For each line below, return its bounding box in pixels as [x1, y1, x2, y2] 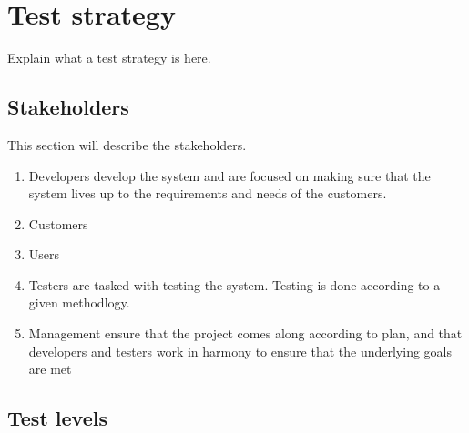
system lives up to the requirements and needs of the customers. [28, 184, 387, 203]
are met [28, 359, 72, 378]
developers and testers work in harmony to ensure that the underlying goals [28, 341, 452, 360]
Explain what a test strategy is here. [7, 48, 211, 67]
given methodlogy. [28, 293, 130, 312]
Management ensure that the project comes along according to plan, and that [28, 324, 463, 343]
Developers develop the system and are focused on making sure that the [28, 166, 431, 185]
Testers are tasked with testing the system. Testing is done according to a [28, 275, 441, 294]
